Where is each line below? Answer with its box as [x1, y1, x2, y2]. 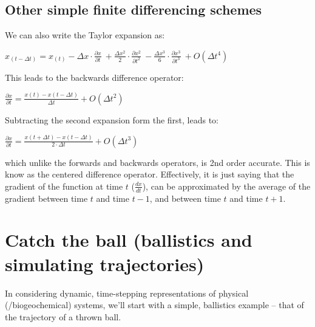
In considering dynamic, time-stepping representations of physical [5, 286, 249, 299]
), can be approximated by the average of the [142, 179, 311, 192]
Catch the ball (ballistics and [5, 227, 252, 252]
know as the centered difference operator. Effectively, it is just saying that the [5, 168, 294, 181]
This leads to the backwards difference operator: [5, 71, 184, 83]
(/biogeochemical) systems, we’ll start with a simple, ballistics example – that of [5, 298, 304, 311]
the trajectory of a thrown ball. [5, 310, 121, 323]
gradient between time [5, 191, 88, 204]
